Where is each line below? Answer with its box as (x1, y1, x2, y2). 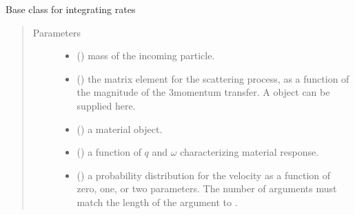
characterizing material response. (180, 145, 319, 159)
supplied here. (77, 98, 136, 112)
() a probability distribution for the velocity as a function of (77, 167, 331, 182)
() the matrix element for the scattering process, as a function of (77, 71, 349, 85)
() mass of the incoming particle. (77, 48, 215, 63)
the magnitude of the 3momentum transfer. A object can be (77, 85, 330, 99)
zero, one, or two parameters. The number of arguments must (77, 181, 337, 196)
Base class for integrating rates (6, 2, 136, 16)
